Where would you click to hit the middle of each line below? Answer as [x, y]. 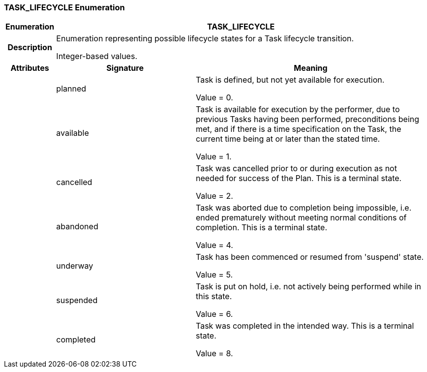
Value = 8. [214, 354]
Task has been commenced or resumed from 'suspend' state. [310, 257]
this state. [214, 296]
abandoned [77, 227]
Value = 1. [213, 157]
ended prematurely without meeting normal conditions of [301, 218]
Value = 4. [214, 245]
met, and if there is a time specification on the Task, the [298, 129]
